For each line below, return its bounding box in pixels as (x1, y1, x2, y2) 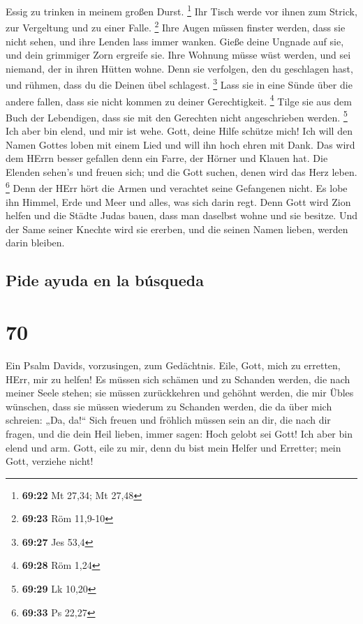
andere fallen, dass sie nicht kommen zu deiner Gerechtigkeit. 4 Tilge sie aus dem (6, 91, 352, 108)
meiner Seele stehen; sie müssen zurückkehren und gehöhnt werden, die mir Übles (6, 385, 354, 400)
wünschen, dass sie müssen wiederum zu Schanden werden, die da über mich (6, 399, 332, 413)
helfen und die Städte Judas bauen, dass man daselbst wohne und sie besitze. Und (6, 208, 357, 223)
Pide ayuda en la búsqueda (6, 269, 204, 291)
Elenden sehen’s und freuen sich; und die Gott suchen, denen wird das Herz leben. (6, 164, 357, 179)
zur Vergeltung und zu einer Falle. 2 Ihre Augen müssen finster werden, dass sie (6, 18, 346, 34)
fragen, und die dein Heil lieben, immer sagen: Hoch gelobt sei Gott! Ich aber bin (6, 426, 353, 440)
